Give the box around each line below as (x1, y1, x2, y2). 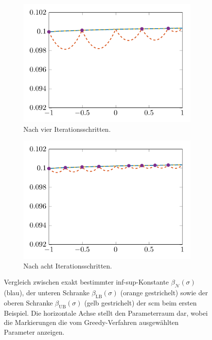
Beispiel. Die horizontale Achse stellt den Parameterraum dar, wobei (4, 307, 208, 318)
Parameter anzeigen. (4, 327, 65, 337)
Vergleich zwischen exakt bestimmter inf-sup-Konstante (4, 277, 169, 287)
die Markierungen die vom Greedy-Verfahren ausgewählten (4, 317, 179, 327)
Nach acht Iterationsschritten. (23, 260, 112, 270)
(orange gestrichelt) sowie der (120, 287, 208, 298)
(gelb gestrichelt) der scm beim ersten (84, 298, 197, 308)
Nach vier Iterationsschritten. (23, 124, 111, 134)
